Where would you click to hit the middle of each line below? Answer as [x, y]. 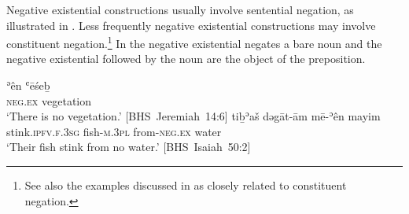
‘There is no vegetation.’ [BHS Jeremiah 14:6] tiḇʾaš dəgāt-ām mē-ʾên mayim [193, 116]
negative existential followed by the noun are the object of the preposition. [186, 59]
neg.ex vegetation [49, 100]
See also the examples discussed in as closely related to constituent [186, 185]
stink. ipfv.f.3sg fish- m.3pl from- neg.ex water [114, 131]
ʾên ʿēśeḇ [28, 85]
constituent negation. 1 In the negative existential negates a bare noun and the [194, 42]
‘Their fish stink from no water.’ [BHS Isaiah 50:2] [129, 147]
